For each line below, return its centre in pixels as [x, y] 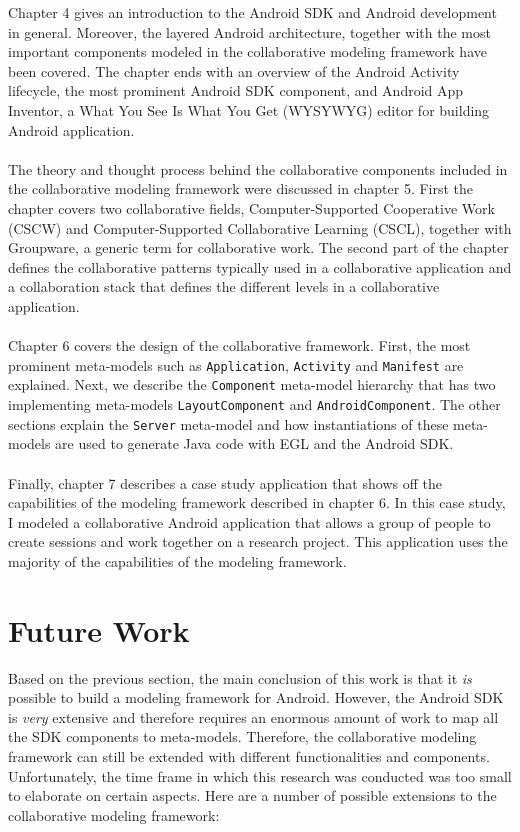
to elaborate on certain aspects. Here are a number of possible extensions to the [252, 795]
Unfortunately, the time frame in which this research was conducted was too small [260, 775]
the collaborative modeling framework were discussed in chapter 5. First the [241, 188]
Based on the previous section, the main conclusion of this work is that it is [240, 677]
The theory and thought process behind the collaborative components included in [258, 168]
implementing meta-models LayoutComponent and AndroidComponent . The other [254, 404]
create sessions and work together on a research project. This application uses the [258, 541]
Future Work [99, 629]
